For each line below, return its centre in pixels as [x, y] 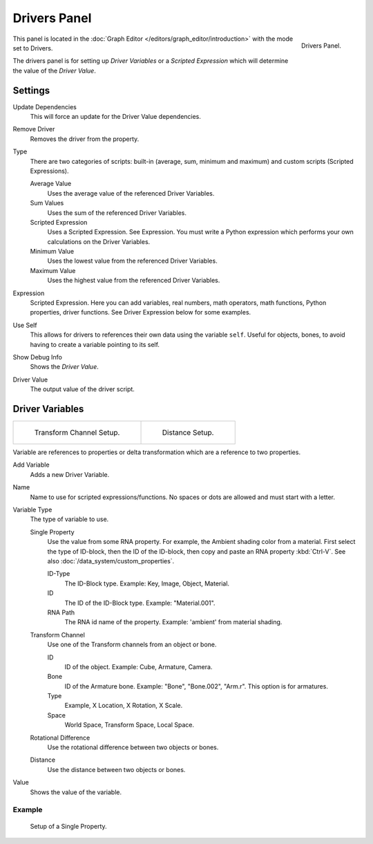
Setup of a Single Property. [68, 826]
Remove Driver [34, 129]
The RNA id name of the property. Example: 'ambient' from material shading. [173, 622]
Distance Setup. [188, 433]
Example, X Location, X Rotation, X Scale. [124, 706]
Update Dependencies [45, 106]
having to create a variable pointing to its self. [95, 344]
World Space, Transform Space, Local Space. [130, 725]
